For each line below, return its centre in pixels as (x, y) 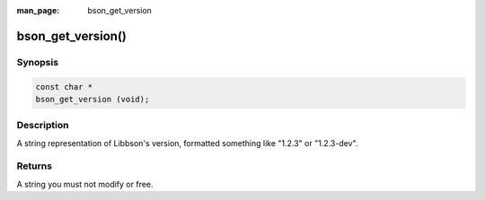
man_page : (38, 10)
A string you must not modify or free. (85, 184)
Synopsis (37, 62)
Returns (35, 166)
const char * (64, 87)
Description (43, 126)
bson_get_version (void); (93, 99)
